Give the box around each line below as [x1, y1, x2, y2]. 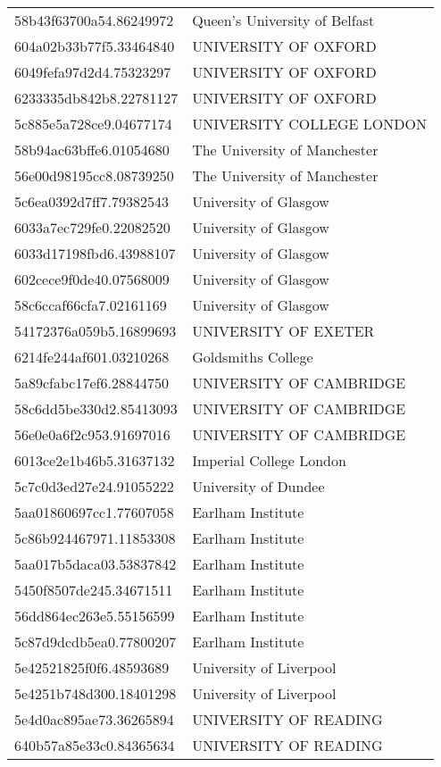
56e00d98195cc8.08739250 [14, 165, 174, 186]
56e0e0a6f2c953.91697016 [14, 424, 171, 445]
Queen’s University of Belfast [192, 10, 375, 30]
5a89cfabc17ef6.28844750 [14, 372, 169, 393]
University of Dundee [192, 476, 325, 496]
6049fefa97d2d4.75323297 [14, 62, 171, 82]
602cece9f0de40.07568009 [14, 269, 170, 289]
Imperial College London [192, 450, 346, 471]
